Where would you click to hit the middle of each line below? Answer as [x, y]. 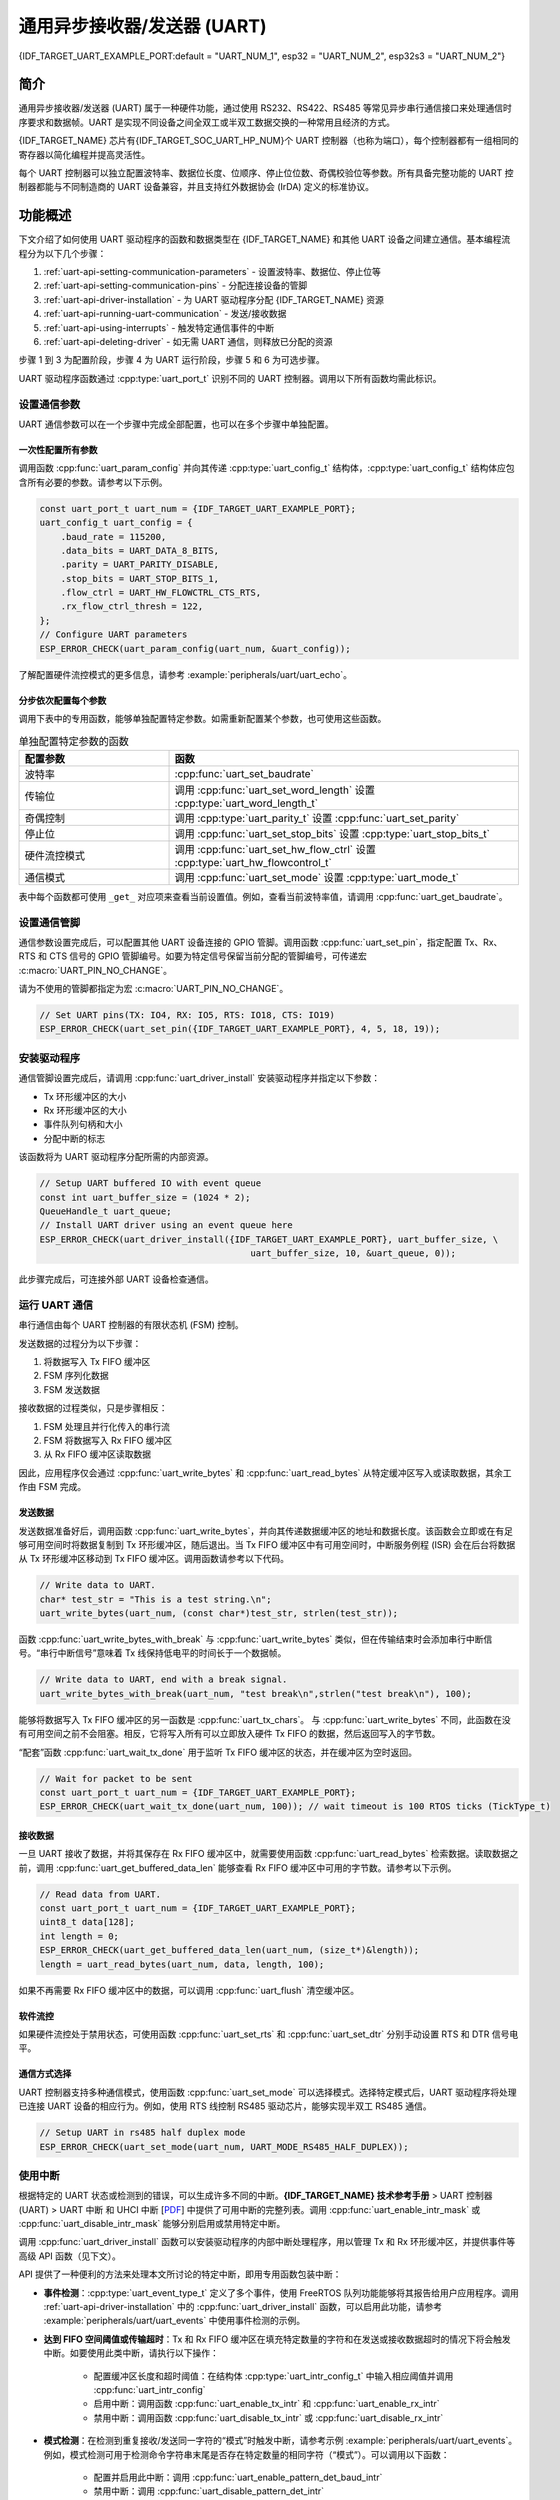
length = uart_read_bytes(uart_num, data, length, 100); [182, 1964]
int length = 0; [79, 1936]
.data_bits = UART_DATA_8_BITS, [140, 550]
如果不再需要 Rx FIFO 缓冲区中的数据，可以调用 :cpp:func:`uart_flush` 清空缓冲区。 [189, 1990]
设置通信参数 [49, 404]
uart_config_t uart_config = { [116, 523]
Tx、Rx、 [483, 942]
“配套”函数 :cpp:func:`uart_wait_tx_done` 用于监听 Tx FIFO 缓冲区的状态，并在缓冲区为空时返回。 [218, 1752]
